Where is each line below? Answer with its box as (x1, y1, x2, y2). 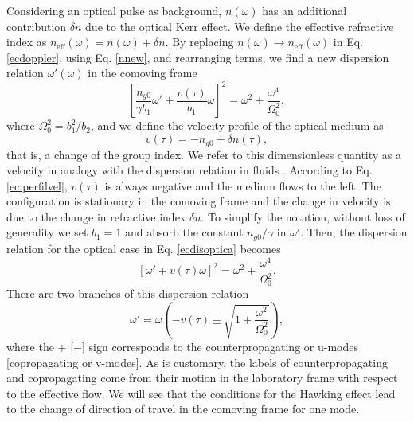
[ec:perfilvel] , (6, 177, 68, 193)
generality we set (6, 224, 88, 240)
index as (6, 33, 47, 50)
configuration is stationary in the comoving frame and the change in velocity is (6, 193, 391, 209)
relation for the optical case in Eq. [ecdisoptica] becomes (6, 240, 281, 256)
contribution (6, 18, 67, 34)
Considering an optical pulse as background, (6, 2, 222, 18)
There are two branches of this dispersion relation (6, 285, 249, 302)
